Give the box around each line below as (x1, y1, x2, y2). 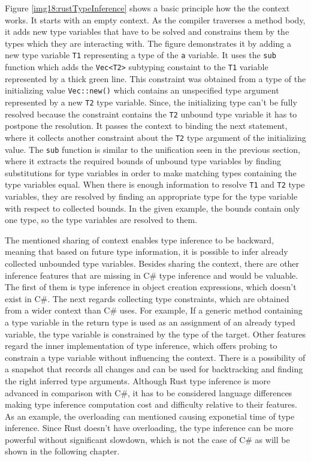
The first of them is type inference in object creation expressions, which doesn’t (5, 281, 297, 293)
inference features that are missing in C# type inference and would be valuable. (5, 269, 298, 281)
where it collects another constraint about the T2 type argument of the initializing (5, 131, 306, 143)
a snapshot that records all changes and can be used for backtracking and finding (5, 363, 303, 375)
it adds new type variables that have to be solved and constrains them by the (5, 25, 289, 38)
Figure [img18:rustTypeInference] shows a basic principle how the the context (5, 2, 290, 14)
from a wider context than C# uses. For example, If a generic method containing (5, 304, 303, 317)
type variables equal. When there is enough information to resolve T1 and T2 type (5, 178, 305, 191)
